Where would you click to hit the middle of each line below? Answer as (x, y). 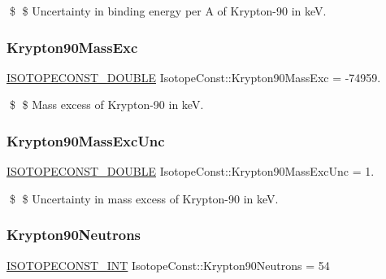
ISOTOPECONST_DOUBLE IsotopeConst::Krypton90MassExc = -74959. (194, 77)
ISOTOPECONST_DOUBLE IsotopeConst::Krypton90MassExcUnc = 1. (191, 171)
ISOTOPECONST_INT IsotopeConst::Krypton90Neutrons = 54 (168, 265)
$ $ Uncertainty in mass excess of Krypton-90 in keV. (144, 198)
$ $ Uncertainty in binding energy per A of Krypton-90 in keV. (168, 11)
